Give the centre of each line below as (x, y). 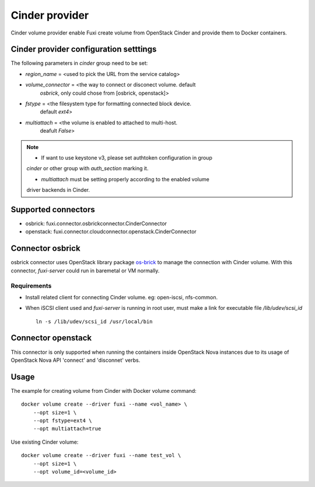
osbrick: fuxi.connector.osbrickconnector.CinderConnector (96, 224)
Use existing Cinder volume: (45, 442)
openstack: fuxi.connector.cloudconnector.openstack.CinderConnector (111, 232)
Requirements (31, 285)
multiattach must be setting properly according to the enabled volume (125, 179)
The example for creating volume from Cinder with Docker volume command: (104, 391)
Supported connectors (53, 210)
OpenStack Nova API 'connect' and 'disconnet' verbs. (76, 360)
